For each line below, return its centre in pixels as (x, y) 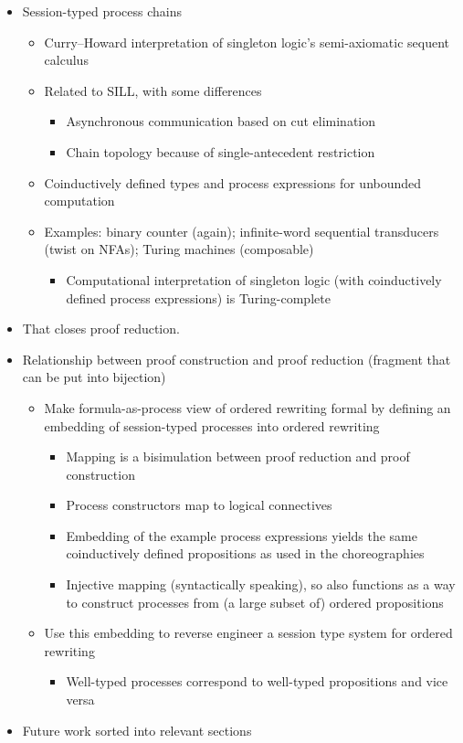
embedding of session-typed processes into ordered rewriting (212, 425)
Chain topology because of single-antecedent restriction (221, 151)
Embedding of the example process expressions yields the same (242, 535)
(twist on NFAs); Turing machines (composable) (179, 249)
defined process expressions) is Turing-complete (198, 297)
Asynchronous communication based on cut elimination (221, 121)
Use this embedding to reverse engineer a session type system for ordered (248, 633)
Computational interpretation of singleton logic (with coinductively (254, 279)
